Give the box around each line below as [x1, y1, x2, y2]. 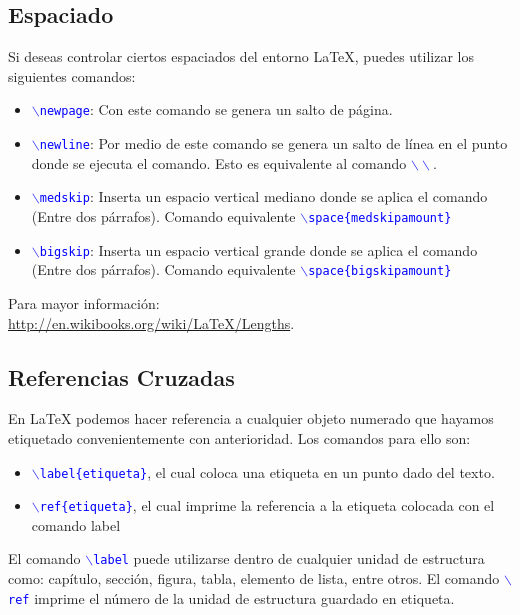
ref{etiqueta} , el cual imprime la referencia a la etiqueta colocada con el [39, 495, 495, 516]
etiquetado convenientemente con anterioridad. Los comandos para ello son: [8, 427, 471, 448]
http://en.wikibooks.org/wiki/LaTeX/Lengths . [8, 312, 295, 333]
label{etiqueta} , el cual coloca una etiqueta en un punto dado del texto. [39, 461, 495, 482]
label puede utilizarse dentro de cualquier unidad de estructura [93, 548, 485, 569]
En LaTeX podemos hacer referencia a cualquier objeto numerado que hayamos [8, 408, 494, 429]
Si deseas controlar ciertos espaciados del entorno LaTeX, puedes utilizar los [8, 46, 475, 67]
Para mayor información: [8, 292, 160, 313]
